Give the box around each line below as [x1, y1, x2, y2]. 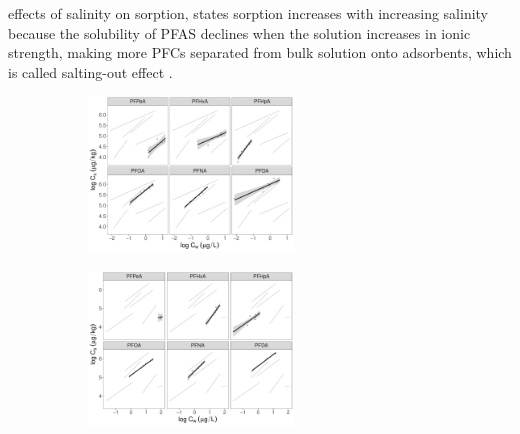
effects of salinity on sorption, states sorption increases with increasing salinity [8, 3, 489, 23]
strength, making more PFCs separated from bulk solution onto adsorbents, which [8, 42, 512, 63]
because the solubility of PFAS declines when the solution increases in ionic [8, 22, 471, 43]
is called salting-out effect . [8, 61, 173, 82]
